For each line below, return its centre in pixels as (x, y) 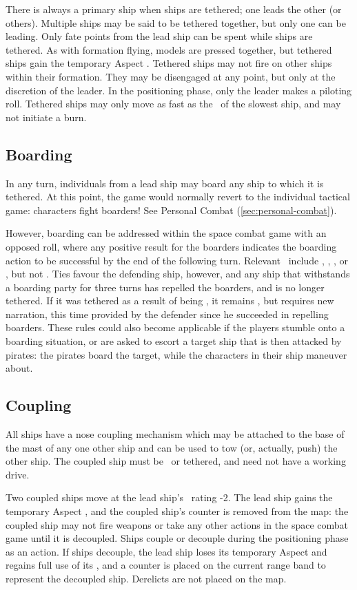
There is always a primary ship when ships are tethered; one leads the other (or (174, 9)
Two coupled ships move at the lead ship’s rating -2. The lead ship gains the (169, 497)
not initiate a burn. (46, 117)
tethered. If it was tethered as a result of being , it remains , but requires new (170, 301)
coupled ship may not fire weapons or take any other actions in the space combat (177, 524)
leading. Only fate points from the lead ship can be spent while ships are (159, 36)
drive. (18, 474)
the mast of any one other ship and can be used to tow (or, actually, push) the (172, 447)
